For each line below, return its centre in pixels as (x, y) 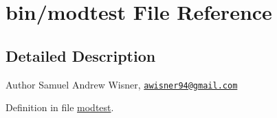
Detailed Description (81, 55)
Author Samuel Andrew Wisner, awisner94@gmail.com (122, 84)
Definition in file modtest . (60, 107)
